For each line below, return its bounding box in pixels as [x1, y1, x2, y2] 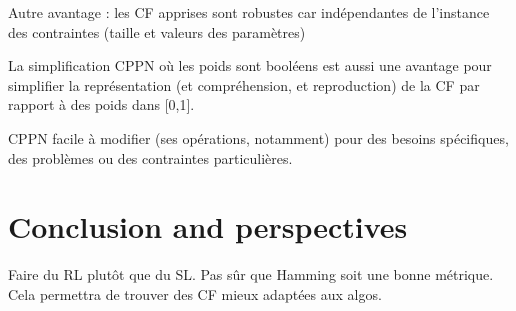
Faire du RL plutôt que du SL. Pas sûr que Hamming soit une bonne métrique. [8, 264, 494, 285]
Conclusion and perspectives [8, 206, 408, 247]
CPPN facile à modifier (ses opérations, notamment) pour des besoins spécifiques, [8, 127, 509, 148]
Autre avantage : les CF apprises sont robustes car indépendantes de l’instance [8, 2, 490, 22]
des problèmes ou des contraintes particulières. [8, 147, 293, 168]
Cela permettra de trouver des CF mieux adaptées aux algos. [8, 283, 382, 304]
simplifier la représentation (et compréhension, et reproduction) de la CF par [8, 74, 480, 95]
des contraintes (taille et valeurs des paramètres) [8, 21, 306, 42]
